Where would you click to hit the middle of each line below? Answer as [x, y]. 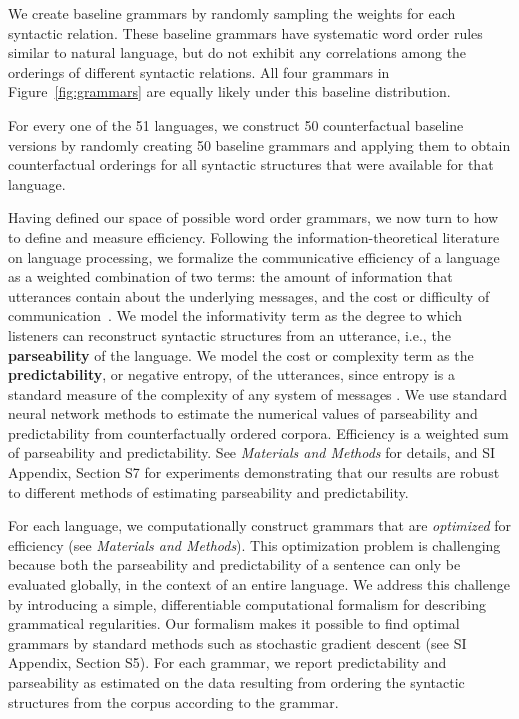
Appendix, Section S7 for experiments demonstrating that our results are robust [254, 472]
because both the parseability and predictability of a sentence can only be [234, 564]
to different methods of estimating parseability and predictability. [208, 491]
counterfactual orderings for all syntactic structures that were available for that [251, 164]
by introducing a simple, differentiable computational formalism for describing [247, 603]
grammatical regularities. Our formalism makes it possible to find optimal [234, 623]
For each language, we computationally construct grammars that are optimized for [260, 525]
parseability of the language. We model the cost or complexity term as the [241, 354]
